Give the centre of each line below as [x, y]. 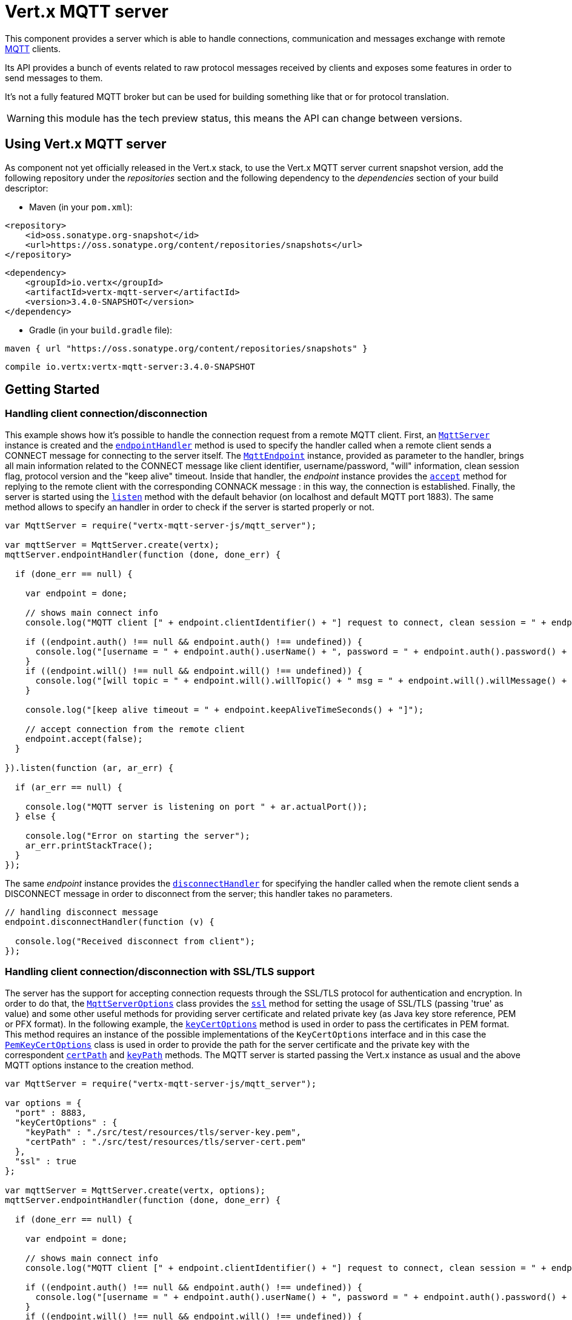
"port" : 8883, [51, 1112]
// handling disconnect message [81, 912]
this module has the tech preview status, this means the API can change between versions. [254, 118]
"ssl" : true [46, 1161]
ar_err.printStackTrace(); [89, 845]
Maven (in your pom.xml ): [81, 207]
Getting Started [52, 390]
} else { [35, 816]
